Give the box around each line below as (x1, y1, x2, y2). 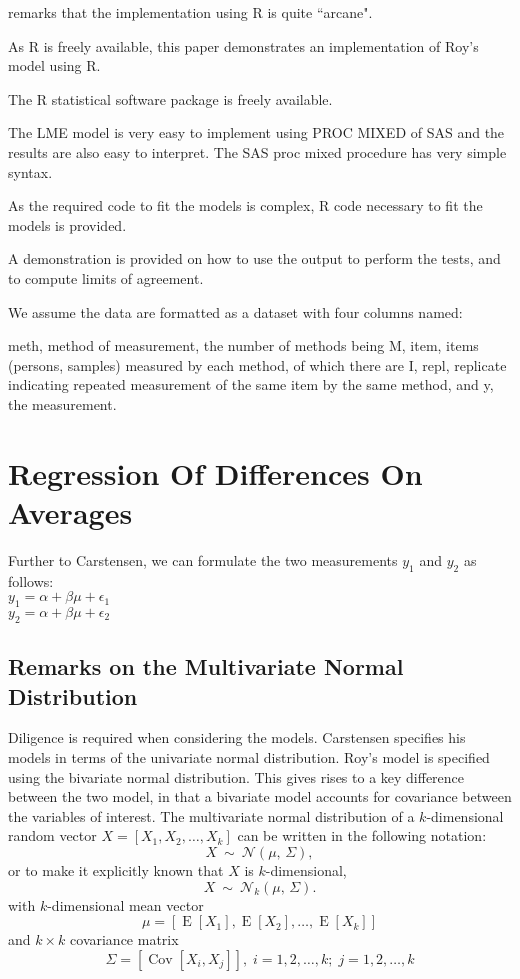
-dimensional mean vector (47, 894, 204, 915)
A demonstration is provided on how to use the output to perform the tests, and (8, 248, 501, 269)
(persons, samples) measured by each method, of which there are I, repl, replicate (8, 354, 507, 375)
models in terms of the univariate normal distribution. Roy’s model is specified (8, 746, 490, 767)
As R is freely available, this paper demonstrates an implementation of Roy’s (8, 35, 479, 56)
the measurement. (8, 393, 117, 414)
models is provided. (8, 214, 127, 235)
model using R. (8, 55, 101, 76)
